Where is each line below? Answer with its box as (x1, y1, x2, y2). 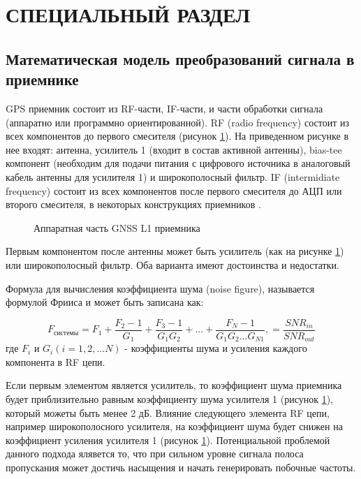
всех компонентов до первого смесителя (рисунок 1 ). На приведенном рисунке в (6, 128, 348, 143)
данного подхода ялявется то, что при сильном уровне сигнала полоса (6, 446, 304, 461)
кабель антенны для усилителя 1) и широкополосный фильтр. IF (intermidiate (6, 169, 340, 184)
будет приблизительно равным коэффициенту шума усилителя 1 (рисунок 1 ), (6, 391, 333, 406)
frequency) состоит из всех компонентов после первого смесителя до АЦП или (6, 183, 342, 198)
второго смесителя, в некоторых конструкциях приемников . (6, 197, 261, 212)
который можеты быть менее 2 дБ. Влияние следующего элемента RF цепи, (6, 405, 330, 420)
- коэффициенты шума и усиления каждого (124, 341, 307, 355)
